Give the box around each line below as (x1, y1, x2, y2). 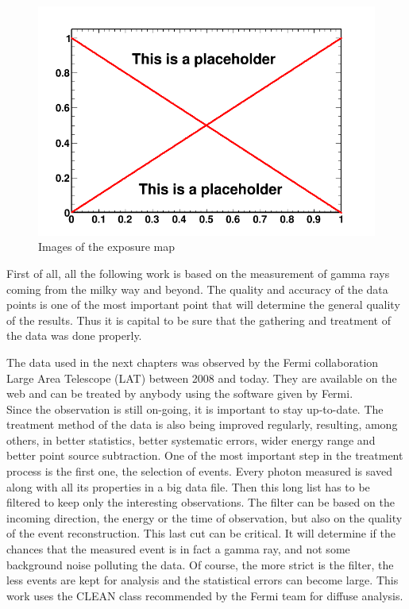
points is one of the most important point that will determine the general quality (6, 296, 400, 313)
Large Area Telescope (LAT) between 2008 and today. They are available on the (6, 369, 397, 386)
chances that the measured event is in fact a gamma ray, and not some (6, 541, 350, 557)
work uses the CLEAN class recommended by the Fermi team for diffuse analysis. (6, 587, 403, 603)
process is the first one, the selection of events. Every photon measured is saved (6, 463, 392, 480)
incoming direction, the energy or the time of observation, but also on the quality (6, 509, 403, 526)
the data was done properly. (6, 327, 142, 344)
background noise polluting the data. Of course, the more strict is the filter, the (6, 556, 394, 572)
